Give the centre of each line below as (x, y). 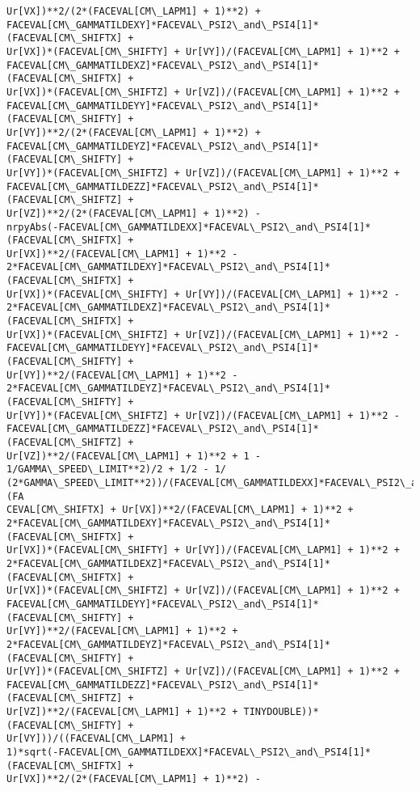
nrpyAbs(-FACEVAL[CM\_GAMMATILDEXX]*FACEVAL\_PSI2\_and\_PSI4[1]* (189, 227)
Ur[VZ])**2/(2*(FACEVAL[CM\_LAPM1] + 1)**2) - (134, 213)
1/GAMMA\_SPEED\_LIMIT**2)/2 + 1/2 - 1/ (117, 470)
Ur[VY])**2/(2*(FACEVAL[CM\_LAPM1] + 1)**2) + (134, 132)
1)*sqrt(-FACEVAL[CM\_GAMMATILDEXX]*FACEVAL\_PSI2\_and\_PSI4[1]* (189, 753)
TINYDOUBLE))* (281, 712)
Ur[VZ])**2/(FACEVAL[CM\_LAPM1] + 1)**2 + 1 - (134, 456)
